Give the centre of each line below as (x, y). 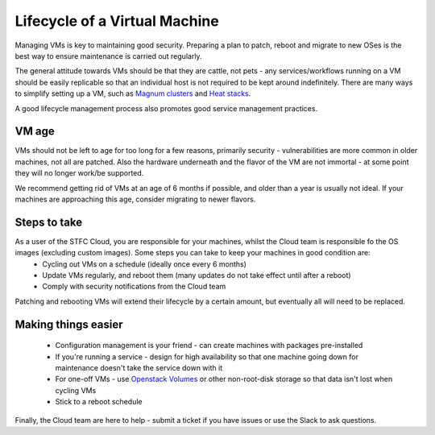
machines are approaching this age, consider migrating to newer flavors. (135, 199)
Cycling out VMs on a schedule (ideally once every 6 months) (145, 264)
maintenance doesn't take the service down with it (139, 368)
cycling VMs (76, 390)
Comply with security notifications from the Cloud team (134, 287)
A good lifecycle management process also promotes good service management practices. (166, 108)
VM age (35, 132)
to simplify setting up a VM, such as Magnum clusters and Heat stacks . (133, 93)
